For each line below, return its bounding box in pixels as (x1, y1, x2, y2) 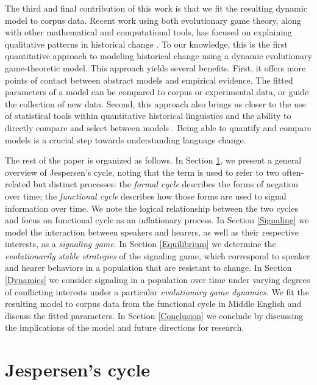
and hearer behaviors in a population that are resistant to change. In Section (5, 261, 292, 274)
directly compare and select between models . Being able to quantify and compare (5, 121, 312, 134)
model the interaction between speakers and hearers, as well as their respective (5, 225, 299, 238)
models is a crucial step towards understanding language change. (5, 133, 246, 146)
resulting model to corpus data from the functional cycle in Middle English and (5, 297, 302, 310)
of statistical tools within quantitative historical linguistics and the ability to (5, 109, 291, 122)
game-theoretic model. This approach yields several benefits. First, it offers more (5, 61, 306, 74)
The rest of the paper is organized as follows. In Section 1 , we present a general (5, 154, 302, 167)
